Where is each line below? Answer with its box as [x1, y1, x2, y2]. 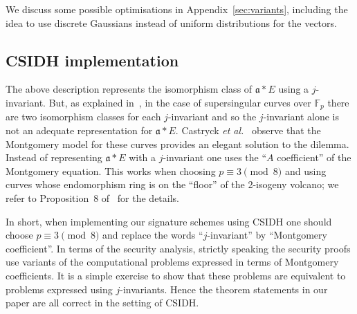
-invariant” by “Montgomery [207, 228, 327, 242]
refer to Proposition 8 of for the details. [6, 191, 179, 205]
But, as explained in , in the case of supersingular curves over [48, 95, 311, 109]
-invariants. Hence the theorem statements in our [120, 281, 328, 296]
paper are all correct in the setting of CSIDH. [6, 295, 199, 310]
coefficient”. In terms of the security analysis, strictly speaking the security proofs [6, 241, 351, 255]
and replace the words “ [102, 228, 203, 242]
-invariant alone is [263, 109, 340, 124]
